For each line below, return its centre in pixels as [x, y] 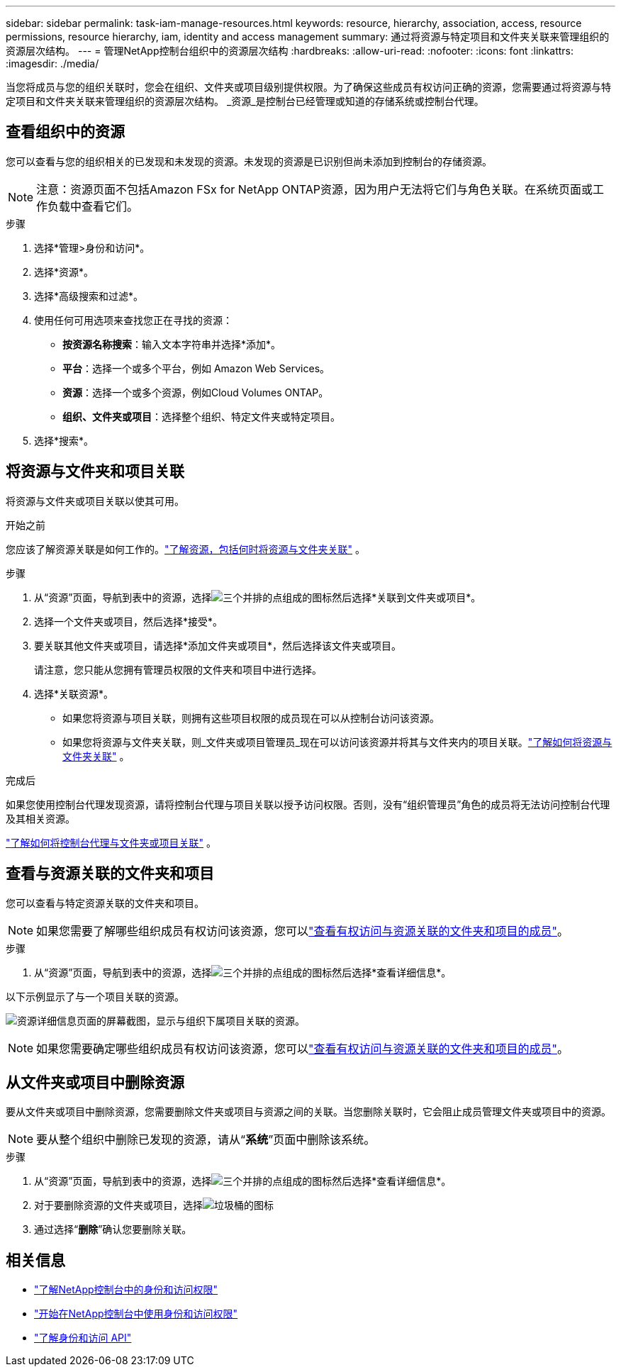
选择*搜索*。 [64, 440]
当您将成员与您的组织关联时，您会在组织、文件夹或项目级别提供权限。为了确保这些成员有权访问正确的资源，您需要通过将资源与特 [308, 87]
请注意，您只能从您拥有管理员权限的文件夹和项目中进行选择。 [178, 669]
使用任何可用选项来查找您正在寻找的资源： [133, 320]
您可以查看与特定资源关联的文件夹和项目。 [105, 903]
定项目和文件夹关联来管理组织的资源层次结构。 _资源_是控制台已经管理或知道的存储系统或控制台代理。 [245, 101]
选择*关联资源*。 [74, 693]
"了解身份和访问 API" [83, 1338]
